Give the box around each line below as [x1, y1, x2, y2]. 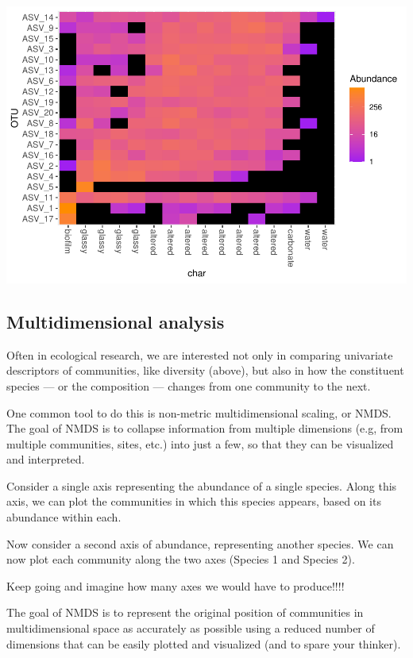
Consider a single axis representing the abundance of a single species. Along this [6, 477, 397, 494]
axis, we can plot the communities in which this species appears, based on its [6, 493, 381, 510]
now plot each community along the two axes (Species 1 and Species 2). [6, 551, 355, 568]
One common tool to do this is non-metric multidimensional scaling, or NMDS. [6, 404, 392, 421]
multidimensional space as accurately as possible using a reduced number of [6, 620, 375, 637]
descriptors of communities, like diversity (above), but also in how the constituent [6, 362, 404, 379]
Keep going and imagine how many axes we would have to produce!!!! [6, 577, 345, 594]
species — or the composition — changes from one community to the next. [6, 377, 371, 394]
